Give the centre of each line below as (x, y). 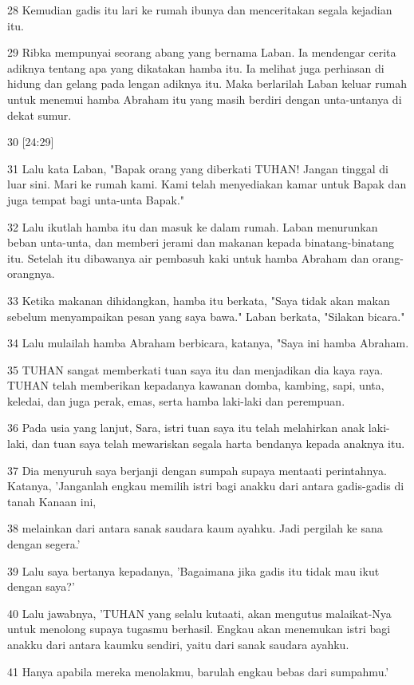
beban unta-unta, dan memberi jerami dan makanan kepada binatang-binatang (201, 242)
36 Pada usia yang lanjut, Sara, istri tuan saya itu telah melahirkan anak (186, 428)
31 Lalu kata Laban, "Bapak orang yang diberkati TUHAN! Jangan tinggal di (198, 168)
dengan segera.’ (44, 544)
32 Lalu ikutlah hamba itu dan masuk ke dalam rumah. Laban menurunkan (193, 226)
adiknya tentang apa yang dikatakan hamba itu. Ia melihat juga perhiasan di (196, 67)
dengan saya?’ (41, 586)
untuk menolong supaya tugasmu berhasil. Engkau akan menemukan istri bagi (199, 629)
